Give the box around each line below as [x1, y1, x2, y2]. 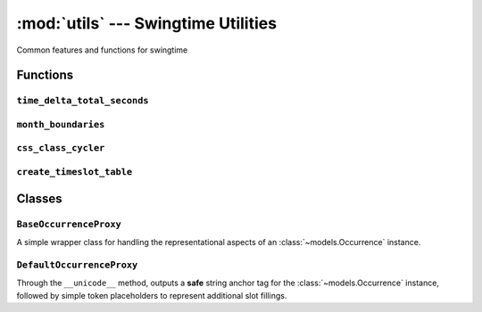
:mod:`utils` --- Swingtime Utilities [16, 13, 277, 33]
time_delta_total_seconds [16, 94, 149, 107]
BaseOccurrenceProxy [16, 218, 122, 230]
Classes [16, 191, 62, 206]
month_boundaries [16, 119, 105, 130]
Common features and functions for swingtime [16, 45, 188, 55]
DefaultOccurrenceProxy [16, 259, 138, 271]
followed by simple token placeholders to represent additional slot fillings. [16, 290, 287, 300]
